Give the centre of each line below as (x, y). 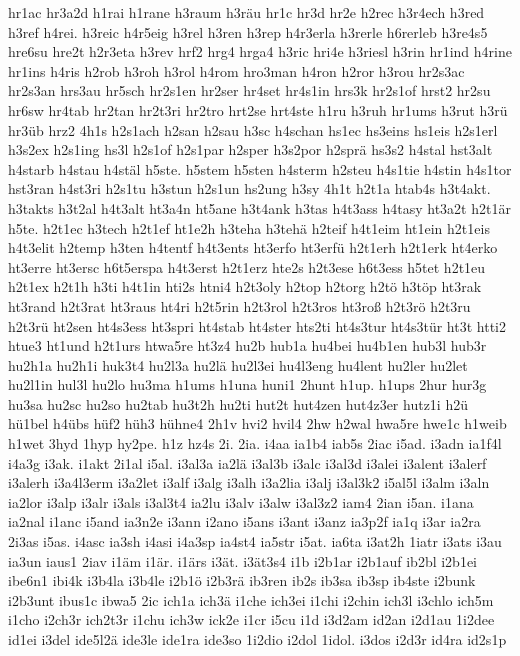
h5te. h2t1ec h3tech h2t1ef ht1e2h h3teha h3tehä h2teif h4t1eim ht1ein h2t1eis (249, 227)
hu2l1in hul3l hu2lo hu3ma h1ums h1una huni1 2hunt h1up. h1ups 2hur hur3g (247, 384)
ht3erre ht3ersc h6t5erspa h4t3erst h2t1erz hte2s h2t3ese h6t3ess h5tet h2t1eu (247, 266)
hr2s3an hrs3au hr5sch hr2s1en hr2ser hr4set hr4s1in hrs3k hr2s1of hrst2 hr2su (249, 90)
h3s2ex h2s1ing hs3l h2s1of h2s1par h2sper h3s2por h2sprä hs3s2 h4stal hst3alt (250, 149)
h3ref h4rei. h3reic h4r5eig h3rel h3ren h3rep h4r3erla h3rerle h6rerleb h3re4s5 (248, 31)
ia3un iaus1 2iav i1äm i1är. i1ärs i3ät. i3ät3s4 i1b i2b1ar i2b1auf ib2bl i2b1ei (243, 560)
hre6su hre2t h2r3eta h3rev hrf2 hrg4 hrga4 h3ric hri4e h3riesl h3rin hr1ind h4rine (260, 51)
